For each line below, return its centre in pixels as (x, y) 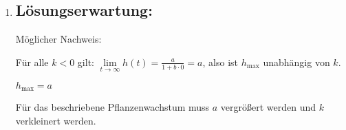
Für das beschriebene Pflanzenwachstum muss (112, 107)
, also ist (220, 62)
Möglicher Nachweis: (58, 39)
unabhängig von (296, 62)
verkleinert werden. (56, 121)
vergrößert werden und (268, 107)
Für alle (32, 62)
